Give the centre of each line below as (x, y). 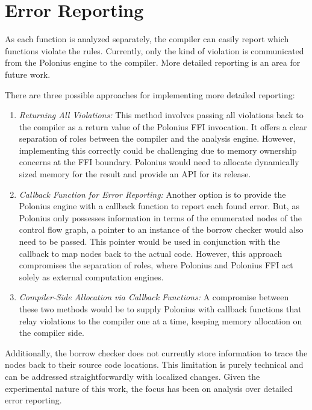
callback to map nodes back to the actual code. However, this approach (151, 253)
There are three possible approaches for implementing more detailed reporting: (150, 94)
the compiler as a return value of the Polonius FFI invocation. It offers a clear (163, 126)
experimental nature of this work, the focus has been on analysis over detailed (149, 388)
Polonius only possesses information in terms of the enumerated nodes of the (160, 217)
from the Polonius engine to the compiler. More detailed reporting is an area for (153, 62)
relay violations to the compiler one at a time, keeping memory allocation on (161, 320)
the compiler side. (52, 333)
